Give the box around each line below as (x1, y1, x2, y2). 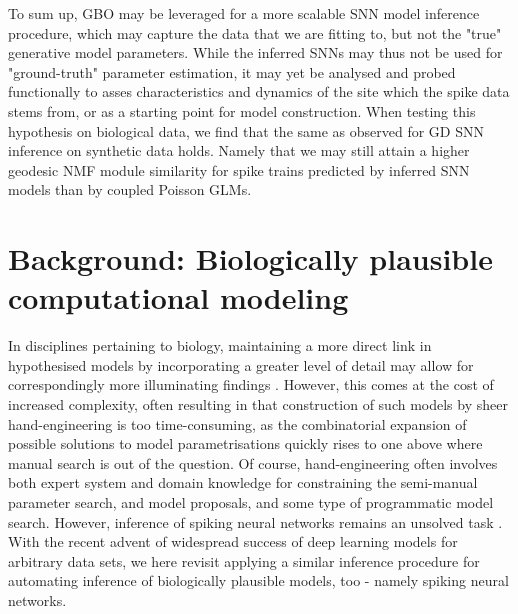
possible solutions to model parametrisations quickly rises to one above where (8, 433, 483, 454)
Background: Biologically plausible (8, 238, 493, 279)
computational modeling (8, 277, 349, 318)
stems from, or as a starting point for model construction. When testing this (8, 100, 476, 121)
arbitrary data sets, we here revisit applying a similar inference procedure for (8, 550, 480, 571)
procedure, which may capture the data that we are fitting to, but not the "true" (8, 22, 502, 43)
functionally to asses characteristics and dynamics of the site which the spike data (8, 81, 510, 102)
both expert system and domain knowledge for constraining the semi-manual (8, 472, 478, 493)
